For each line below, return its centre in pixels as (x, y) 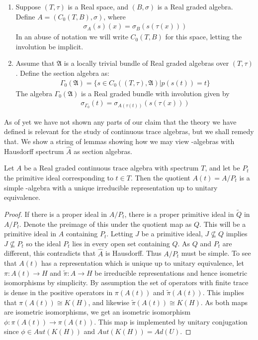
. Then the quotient (160, 177)
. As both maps (224, 302)
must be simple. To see (216, 253)
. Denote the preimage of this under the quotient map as (105, 224)
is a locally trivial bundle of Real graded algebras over (146, 63)
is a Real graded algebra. (195, 6)
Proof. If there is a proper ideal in (56, 214)
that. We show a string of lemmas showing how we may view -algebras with (119, 141)
